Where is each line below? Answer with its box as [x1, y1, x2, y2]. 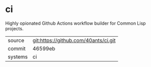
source [8, 37, 24, 44]
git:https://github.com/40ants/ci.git [32, 37, 116, 44]
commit [8, 45, 26, 52]
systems [8, 53, 28, 60]
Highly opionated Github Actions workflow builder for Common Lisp [5, 20, 146, 26]
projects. [5, 25, 24, 31]
